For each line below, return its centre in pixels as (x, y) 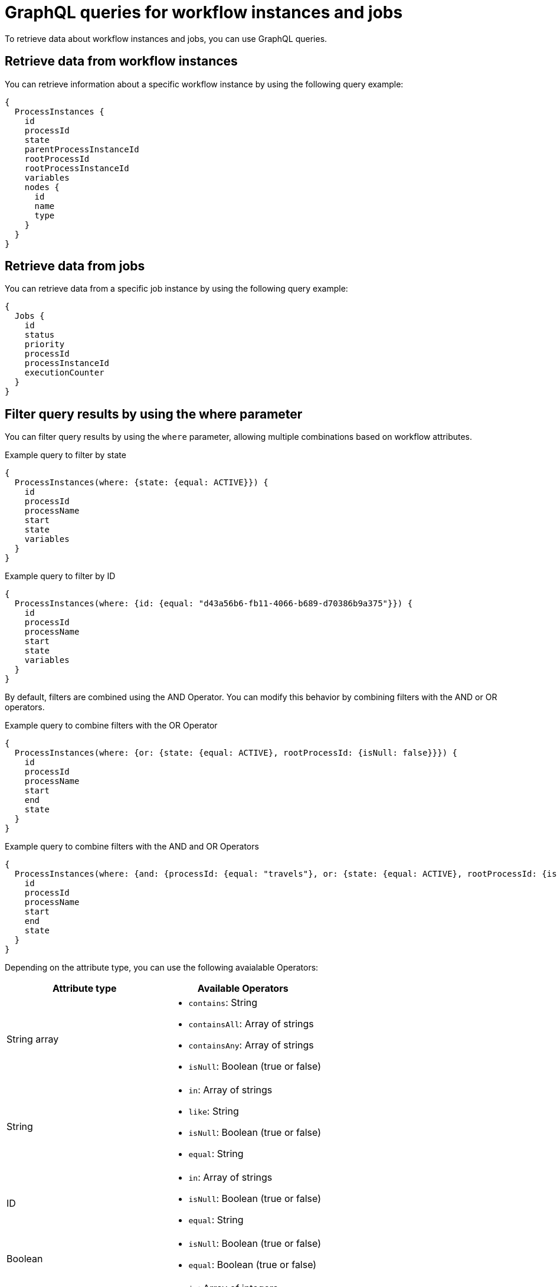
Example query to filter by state (65, 455)
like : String (214, 1111)
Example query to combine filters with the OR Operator (111, 726)
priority (45, 344)
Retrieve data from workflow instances (121, 61)
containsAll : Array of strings (251, 1024)
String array (33, 1039)
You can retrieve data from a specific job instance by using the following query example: (176, 289)
